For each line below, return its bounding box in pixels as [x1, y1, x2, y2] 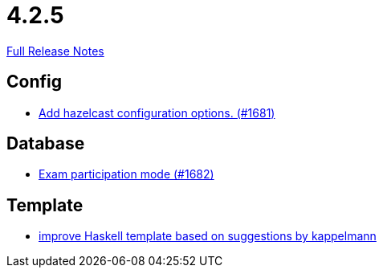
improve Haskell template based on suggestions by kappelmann [39, 229, 377, 243]
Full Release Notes [6, 43, 104, 58]
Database [6, 133, 85, 154]
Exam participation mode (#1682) [39, 167, 214, 182]
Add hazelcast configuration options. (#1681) [39, 105, 275, 120]
